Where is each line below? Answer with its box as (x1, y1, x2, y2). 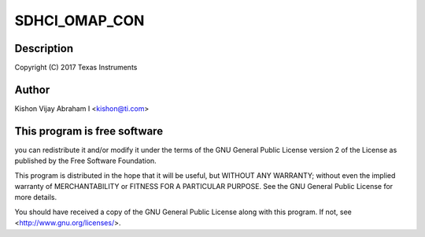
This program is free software (14, 124, 164, 138)
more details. (14, 193, 57, 202)
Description (14, 42, 74, 55)
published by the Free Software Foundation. (14, 156, 157, 165)
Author (14, 83, 50, 96)
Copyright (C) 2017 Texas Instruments (14, 63, 138, 72)
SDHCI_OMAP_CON (14, 12, 145, 29)
